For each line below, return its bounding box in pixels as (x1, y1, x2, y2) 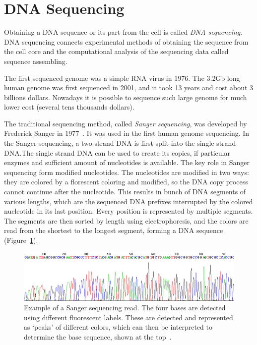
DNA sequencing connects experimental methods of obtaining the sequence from (4, 36, 249, 47)
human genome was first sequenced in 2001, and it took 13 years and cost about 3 (4, 82, 254, 93)
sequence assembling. (4, 56, 67, 66)
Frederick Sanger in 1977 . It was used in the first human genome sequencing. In (4, 128, 250, 138)
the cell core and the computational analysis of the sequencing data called (4, 46, 229, 57)
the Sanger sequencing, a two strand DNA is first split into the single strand (4, 138, 236, 148)
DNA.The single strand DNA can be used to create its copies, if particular (4, 147, 230, 158)
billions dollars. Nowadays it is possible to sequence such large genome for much (4, 92, 247, 102)
